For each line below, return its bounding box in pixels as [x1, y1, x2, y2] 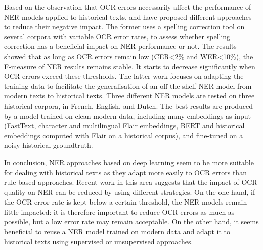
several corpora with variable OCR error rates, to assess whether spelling [4, 31, 231, 41]
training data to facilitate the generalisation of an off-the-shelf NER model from [4, 80, 252, 91]
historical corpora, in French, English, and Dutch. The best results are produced [4, 100, 253, 111]
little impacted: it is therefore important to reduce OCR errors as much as [4, 206, 235, 217]
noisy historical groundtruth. [4, 140, 93, 151]
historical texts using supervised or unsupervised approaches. [4, 236, 193, 246]
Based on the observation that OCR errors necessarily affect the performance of [4, 2, 251, 12]
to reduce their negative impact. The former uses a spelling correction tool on [4, 21, 245, 32]
